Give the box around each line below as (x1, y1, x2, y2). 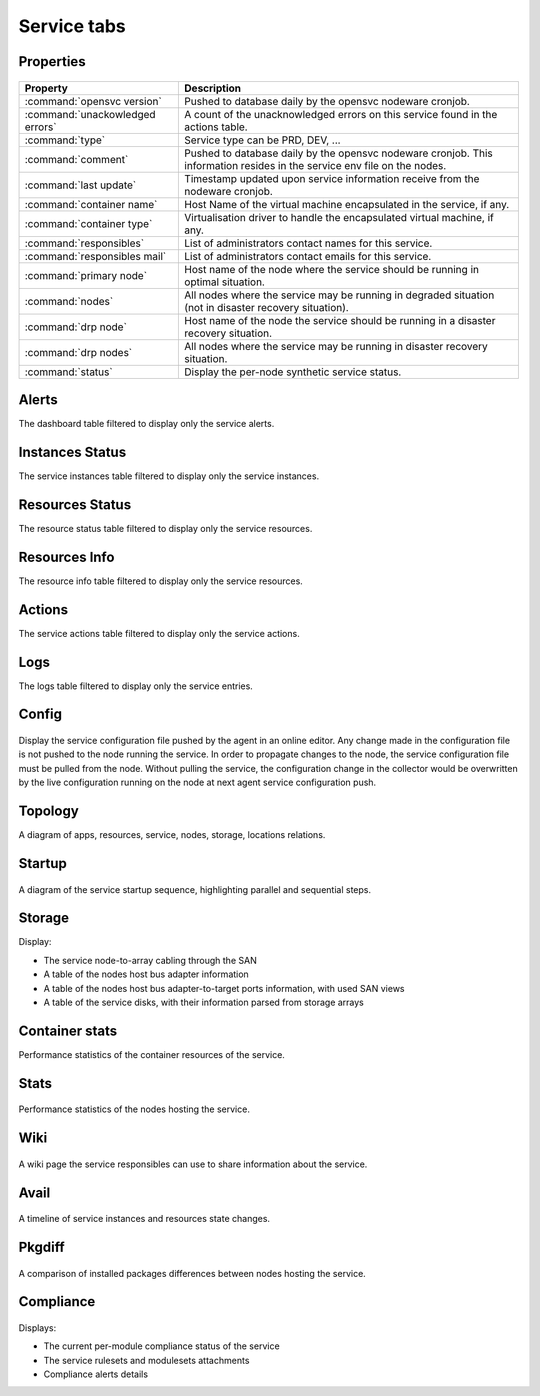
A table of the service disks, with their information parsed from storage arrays (43, 996, 365, 1008)
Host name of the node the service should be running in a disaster (184, 313, 496, 327)
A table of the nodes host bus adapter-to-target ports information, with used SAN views (43, 982, 405, 994)
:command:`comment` (24, 152, 129, 166)
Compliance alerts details (43, 1368, 149, 1380)
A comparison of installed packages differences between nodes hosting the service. (18, 1267, 367, 1279)
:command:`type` (24, 133, 105, 147)
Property (24, 81, 69, 95)
